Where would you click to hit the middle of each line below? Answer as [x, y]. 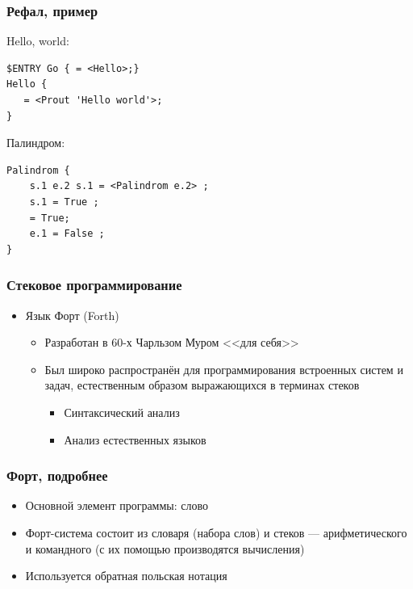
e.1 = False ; [67, 234]
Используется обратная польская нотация [126, 576]
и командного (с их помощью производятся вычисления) [165, 548]
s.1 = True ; [64, 202]
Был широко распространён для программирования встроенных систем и [224, 369]
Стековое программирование [94, 285]
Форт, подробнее [57, 475]
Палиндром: [36, 143]
